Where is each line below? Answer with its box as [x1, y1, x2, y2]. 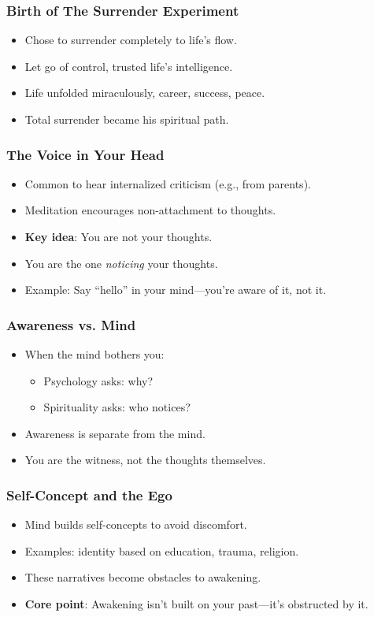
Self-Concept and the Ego [6, 485, 172, 504]
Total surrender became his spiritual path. [24, 111, 229, 127]
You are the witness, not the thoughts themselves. [24, 452, 266, 468]
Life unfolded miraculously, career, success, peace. [24, 84, 265, 101]
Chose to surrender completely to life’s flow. [24, 32, 237, 48]
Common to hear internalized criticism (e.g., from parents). [24, 175, 311, 191]
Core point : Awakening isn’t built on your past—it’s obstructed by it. [24, 595, 368, 611]
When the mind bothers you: [24, 346, 165, 362]
